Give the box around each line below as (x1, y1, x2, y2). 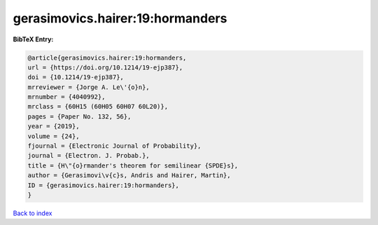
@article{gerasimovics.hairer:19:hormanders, (27, 53, 187, 62)
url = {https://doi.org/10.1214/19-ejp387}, (27, 63, 183, 71)
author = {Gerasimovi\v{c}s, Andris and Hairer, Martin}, (27, 172, 231, 179)
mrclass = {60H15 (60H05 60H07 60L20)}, (27, 102, 168, 111)
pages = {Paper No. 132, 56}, (27, 112, 132, 121)
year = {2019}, (27, 123, 80, 130)
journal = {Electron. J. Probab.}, (27, 151, 150, 160)
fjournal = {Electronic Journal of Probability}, (27, 142, 202, 150)
